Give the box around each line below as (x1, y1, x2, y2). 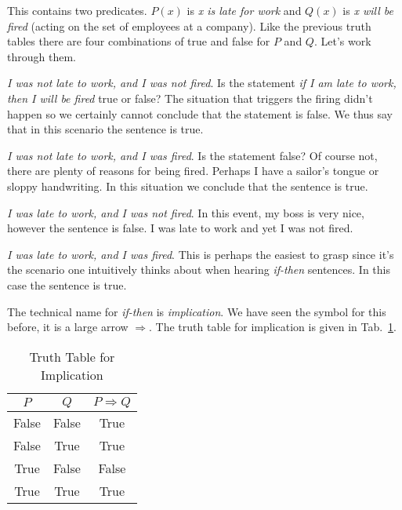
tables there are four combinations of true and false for (7, 33, 270, 49)
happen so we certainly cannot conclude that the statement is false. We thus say (7, 105, 393, 122)
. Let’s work (313, 33, 371, 49)
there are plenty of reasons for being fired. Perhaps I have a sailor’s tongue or (7, 162, 379, 179)
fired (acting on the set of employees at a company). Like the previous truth (7, 17, 371, 34)
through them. (7, 48, 76, 64)
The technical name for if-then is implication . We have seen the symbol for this (7, 303, 386, 319)
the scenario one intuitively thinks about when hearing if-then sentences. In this (7, 261, 390, 278)
